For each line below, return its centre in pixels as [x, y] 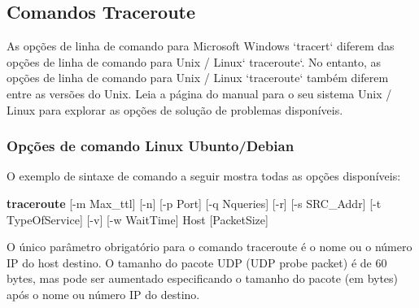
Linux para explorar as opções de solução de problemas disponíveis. [175, 109]
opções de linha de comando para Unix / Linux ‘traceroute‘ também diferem [198, 78]
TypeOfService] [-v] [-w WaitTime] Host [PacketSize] [137, 219]
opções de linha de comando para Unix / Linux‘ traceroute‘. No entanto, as [194, 61]
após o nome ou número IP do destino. [103, 294]
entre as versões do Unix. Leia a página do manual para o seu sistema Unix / [199, 93]
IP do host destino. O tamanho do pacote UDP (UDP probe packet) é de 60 [197, 262]
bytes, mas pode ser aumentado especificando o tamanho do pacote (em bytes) [203, 278]
